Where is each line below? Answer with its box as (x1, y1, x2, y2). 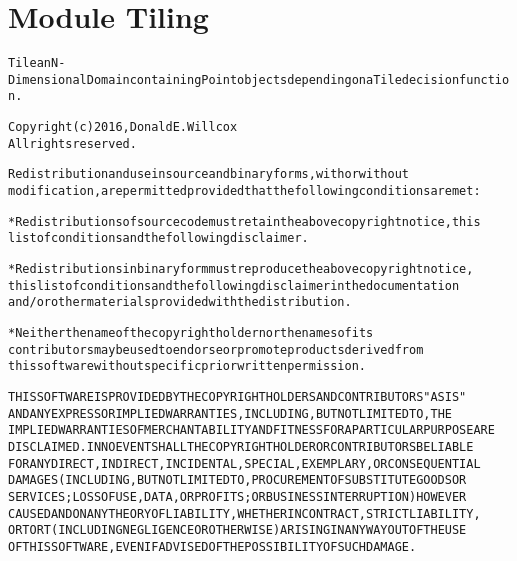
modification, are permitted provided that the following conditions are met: (8, 184, 481, 199)
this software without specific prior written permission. (8, 359, 366, 374)
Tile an (8, 56, 51, 71)
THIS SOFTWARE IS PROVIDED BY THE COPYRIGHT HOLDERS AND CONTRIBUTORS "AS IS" (8, 389, 467, 404)
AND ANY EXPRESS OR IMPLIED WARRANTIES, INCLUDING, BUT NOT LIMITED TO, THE (8, 406, 452, 421)
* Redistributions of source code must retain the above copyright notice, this (8, 214, 481, 229)
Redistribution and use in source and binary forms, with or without (8, 167, 409, 182)
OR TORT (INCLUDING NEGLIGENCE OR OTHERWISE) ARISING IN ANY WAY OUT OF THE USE (8, 523, 467, 538)
